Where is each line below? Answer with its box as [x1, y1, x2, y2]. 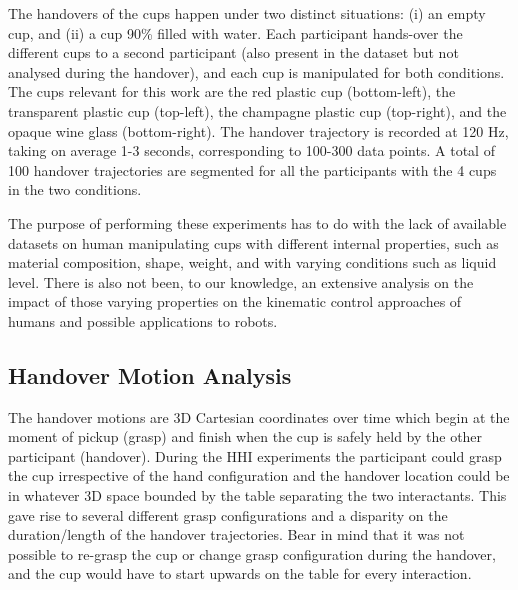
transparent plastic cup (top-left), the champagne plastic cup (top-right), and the [8, 100, 507, 121]
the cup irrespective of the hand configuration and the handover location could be [8, 465, 510, 486]
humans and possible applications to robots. [8, 310, 278, 331]
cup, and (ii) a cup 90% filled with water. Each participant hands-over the [8, 22, 463, 43]
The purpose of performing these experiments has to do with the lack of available [8, 212, 507, 233]
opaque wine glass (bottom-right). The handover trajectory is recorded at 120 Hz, [8, 120, 509, 141]
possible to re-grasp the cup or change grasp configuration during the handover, [8, 543, 496, 564]
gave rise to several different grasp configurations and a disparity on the [8, 504, 448, 525]
